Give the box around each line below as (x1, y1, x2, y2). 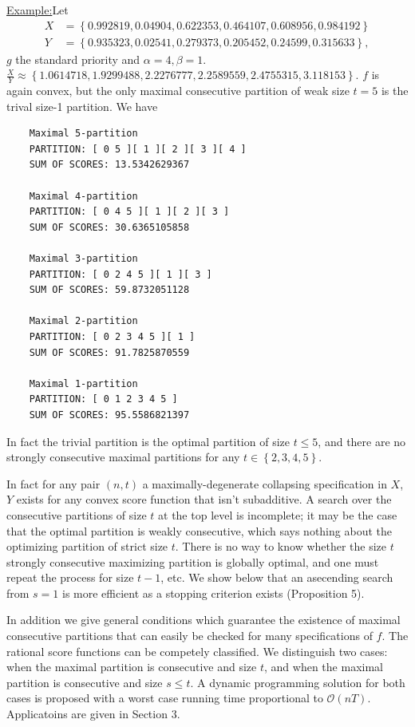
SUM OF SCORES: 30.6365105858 (29, 221, 190, 233)
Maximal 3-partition (29, 253, 138, 265)
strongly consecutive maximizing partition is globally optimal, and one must (6, 553, 379, 570)
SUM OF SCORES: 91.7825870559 (29, 346, 190, 358)
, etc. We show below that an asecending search (160, 569, 393, 586)
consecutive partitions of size (6, 506, 147, 523)
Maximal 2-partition (29, 315, 138, 327)
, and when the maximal (264, 658, 383, 675)
